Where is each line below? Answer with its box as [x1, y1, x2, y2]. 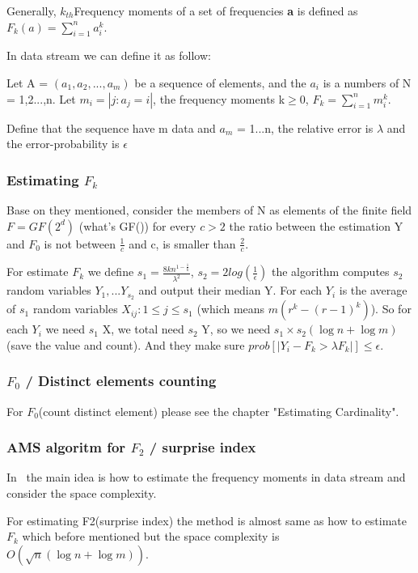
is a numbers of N [323, 74, 412, 91]
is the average [339, 282, 407, 299]
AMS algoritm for [6, 437, 126, 457]
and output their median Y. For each [138, 282, 323, 299]
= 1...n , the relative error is [236, 119, 374, 136]
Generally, [6, 2, 57, 19]
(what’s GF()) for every [78, 217, 196, 234]
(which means [196, 300, 265, 317]
